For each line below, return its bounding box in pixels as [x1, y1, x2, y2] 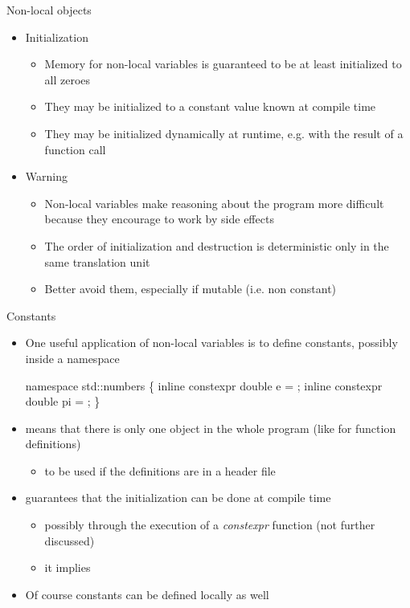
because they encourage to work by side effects [44, 210, 274, 227]
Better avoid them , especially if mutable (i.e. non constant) [44, 280, 337, 297]
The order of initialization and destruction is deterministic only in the [44, 237, 389, 254]
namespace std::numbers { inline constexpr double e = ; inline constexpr [25, 377, 383, 394]
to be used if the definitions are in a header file [44, 462, 276, 479]
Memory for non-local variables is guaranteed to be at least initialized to [44, 55, 402, 72]
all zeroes [44, 71, 91, 88]
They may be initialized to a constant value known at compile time [44, 98, 376, 115]
